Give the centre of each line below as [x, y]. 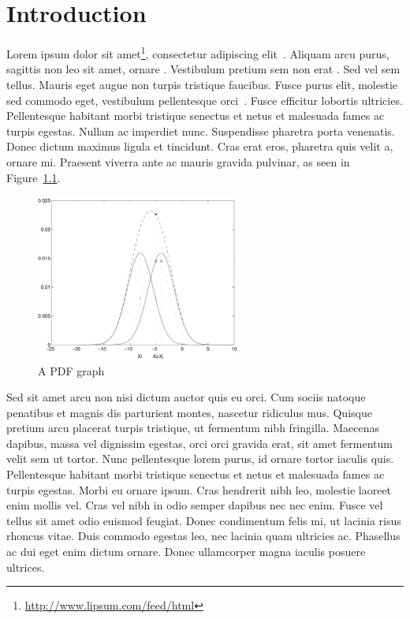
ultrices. [26, 567]
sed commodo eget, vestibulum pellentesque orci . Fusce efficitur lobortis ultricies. [205, 100]
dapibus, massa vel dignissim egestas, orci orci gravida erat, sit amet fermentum [199, 443]
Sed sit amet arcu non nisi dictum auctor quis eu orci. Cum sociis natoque [186, 397]
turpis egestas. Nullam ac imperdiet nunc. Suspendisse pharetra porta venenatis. [201, 131]
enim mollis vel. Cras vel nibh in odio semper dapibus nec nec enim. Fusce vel [195, 505]
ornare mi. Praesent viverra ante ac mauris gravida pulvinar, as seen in [178, 161]
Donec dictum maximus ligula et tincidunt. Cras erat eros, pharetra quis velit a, [200, 146]
